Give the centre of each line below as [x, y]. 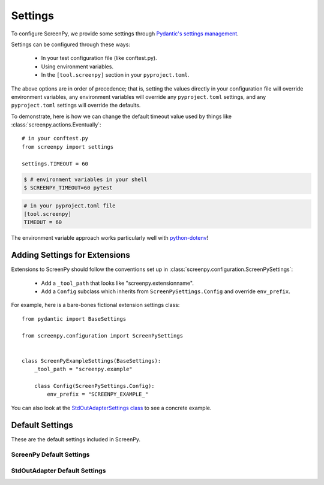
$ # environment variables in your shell [85, 179]
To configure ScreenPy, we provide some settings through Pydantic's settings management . [125, 34]
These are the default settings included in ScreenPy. [76, 439]
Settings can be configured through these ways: [70, 44]
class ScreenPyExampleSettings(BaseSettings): [91, 361]
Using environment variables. [77, 67]
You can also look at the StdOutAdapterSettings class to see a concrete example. [111, 408]
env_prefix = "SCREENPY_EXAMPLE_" [98, 394]
